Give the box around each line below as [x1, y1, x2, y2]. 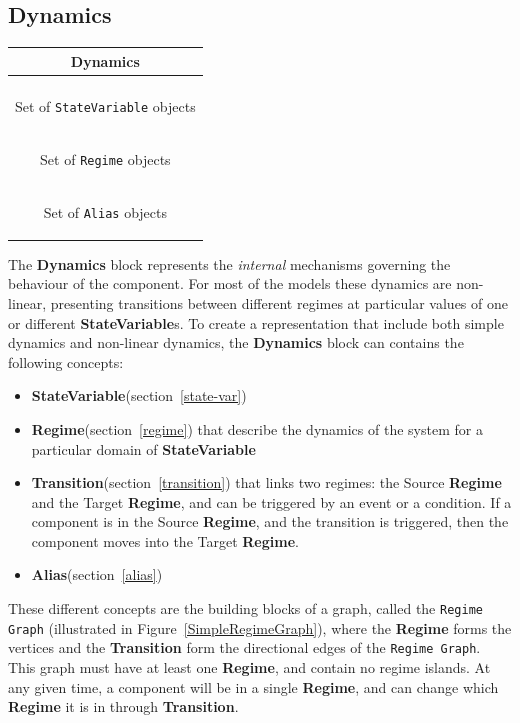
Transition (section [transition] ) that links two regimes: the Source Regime [31, 472, 502, 493]
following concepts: [8, 351, 124, 372]
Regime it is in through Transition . [8, 696, 239, 717]
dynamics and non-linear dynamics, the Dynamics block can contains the [8, 332, 464, 353]
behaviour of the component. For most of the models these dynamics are [8, 273, 452, 294]
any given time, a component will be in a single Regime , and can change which [8, 676, 499, 697]
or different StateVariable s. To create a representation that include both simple [8, 312, 504, 333]
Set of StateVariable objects [15, 95, 196, 116]
